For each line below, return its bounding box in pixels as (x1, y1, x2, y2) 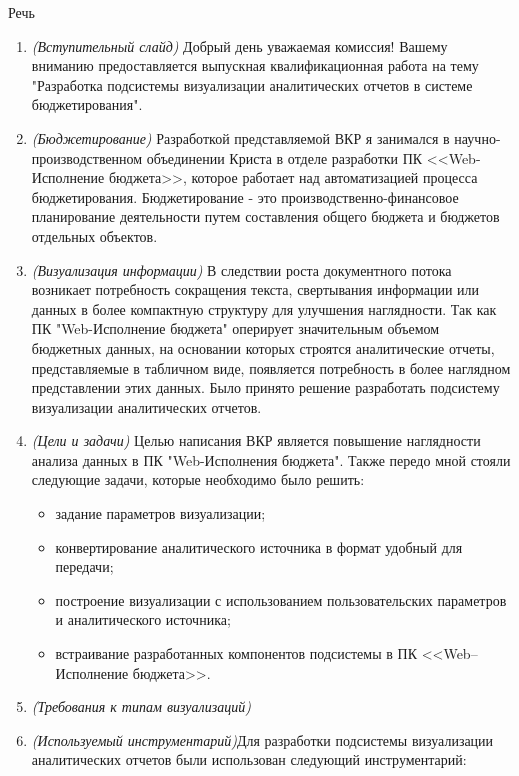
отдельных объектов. (31, 225, 158, 246)
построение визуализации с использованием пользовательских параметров (55, 589, 507, 610)
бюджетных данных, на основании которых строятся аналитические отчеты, (31, 337, 495, 358)
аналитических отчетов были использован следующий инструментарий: (31, 749, 467, 770)
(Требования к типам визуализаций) (31, 696, 251, 717)
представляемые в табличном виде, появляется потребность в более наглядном (31, 357, 511, 378)
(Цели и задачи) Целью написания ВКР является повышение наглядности (31, 430, 481, 451)
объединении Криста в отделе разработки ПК (146, 147, 423, 168)
